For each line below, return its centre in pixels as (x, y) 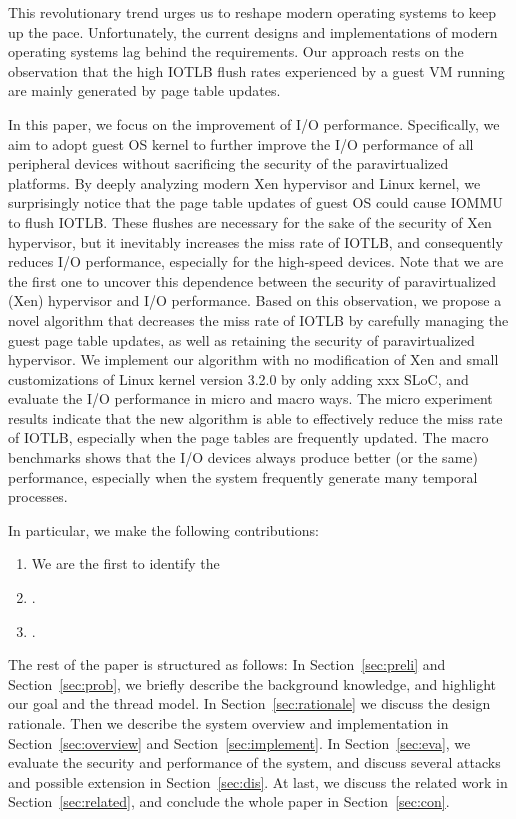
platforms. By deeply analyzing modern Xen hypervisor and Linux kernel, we (244, 182)
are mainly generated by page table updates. (144, 90)
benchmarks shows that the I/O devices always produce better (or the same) (243, 457)
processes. (38, 496)
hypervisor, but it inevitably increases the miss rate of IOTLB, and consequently (255, 241)
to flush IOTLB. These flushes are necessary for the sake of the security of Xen (250, 221)
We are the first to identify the (125, 563)
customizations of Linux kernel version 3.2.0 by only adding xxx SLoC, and (238, 378)
